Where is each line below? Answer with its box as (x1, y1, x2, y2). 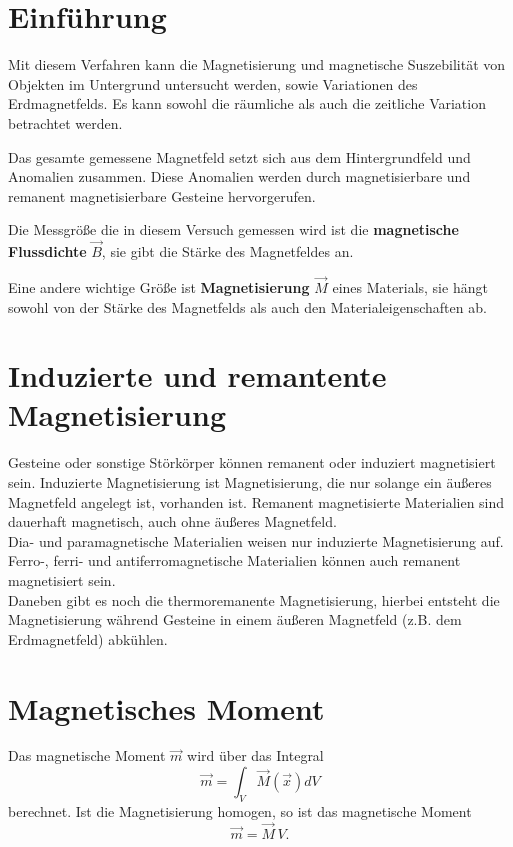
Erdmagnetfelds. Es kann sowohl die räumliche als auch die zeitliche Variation (8, 93, 486, 114)
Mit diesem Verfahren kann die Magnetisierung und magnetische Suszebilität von (8, 54, 506, 75)
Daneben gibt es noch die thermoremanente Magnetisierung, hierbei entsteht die (8, 589, 500, 610)
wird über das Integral (187, 745, 324, 766)
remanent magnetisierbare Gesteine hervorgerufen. (8, 185, 316, 206)
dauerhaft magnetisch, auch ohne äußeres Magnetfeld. (8, 511, 337, 532)
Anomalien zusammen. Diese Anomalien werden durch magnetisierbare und (8, 166, 471, 187)
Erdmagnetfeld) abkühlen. (8, 628, 168, 649)
